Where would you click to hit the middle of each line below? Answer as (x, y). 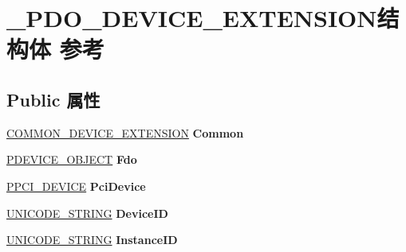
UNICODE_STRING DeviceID (87, 213)
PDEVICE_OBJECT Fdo (72, 159)
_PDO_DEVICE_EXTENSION (192, 18)
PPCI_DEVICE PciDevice (76, 186)
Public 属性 (53, 99)
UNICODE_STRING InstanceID (92, 240)
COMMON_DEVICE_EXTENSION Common (125, 132)
